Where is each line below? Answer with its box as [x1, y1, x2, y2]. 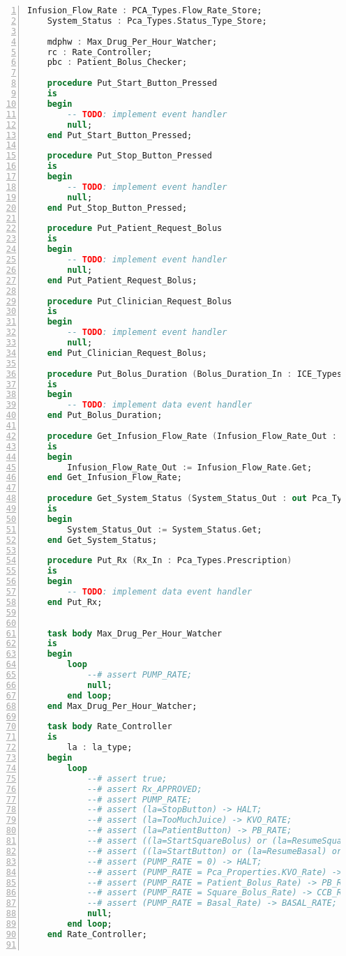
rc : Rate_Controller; [47, 47, 152, 57]
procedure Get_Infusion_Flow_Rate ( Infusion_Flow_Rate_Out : [47, 431, 337, 441]
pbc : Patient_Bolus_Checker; [47, 57, 188, 68]
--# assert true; [86, 773, 167, 784]
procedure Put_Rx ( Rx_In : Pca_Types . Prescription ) [47, 555, 292, 566]
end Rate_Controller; [47, 929, 147, 939]
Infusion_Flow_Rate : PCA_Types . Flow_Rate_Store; [27, 6, 262, 15]
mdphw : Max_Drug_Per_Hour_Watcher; [47, 36, 218, 47]
